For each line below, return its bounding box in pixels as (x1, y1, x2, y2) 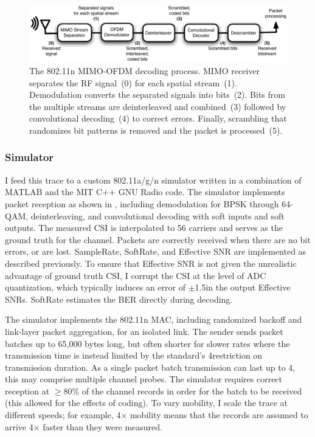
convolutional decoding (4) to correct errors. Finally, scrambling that (29, 112, 287, 125)
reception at (5, 384, 50, 397)
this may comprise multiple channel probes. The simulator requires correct (5, 373, 283, 385)
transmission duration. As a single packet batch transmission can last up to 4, (5, 360, 296, 373)
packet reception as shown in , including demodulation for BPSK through (5, 197, 279, 210)
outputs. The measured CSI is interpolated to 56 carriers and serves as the (5, 221, 283, 234)
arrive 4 (5, 420, 33, 433)
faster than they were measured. (43, 420, 162, 433)
